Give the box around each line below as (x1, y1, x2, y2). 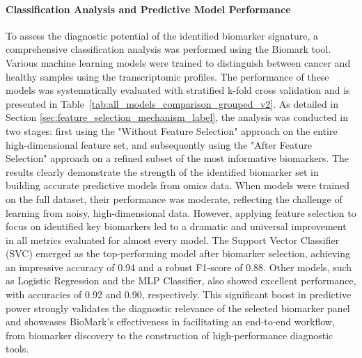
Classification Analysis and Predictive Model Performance (6, 1, 291, 16)
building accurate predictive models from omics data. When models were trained (6, 178, 349, 193)
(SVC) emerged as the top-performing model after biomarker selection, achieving (6, 246, 351, 261)
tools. (6, 341, 29, 356)
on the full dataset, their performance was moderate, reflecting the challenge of (6, 191, 343, 206)
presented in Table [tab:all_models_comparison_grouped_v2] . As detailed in (6, 96, 339, 111)
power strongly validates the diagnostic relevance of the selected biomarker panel (6, 300, 350, 315)
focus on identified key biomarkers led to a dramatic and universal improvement (6, 219, 347, 234)
